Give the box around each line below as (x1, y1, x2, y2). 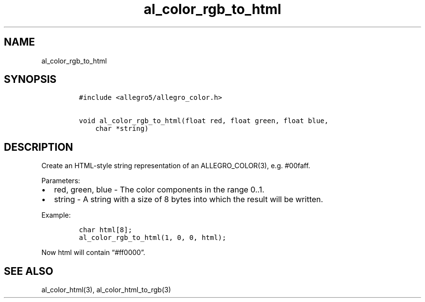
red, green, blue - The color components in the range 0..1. (54, 185, 264, 195)
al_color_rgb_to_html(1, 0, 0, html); (79, 234, 227, 242)
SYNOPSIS (4, 73, 57, 86)
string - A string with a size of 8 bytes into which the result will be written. (54, 194, 323, 205)
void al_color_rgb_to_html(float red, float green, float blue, (79, 117, 328, 125)
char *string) (95, 125, 149, 133)
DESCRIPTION (4, 141, 73, 153)
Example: (41, 211, 71, 220)
